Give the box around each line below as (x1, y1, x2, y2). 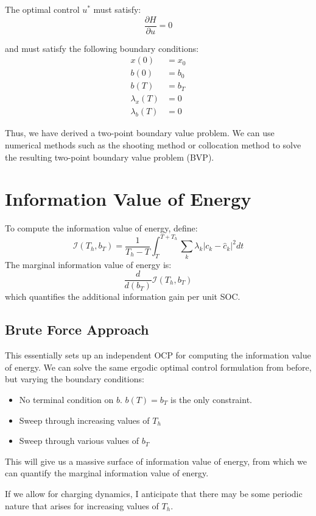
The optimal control (5, 3, 80, 15)
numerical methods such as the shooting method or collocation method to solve (5, 139, 301, 151)
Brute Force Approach (5, 320, 149, 339)
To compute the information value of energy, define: (5, 222, 198, 234)
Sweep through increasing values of (19, 413, 150, 426)
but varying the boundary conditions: (5, 372, 144, 385)
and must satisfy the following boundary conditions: (5, 42, 199, 54)
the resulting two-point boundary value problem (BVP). (5, 150, 214, 163)
